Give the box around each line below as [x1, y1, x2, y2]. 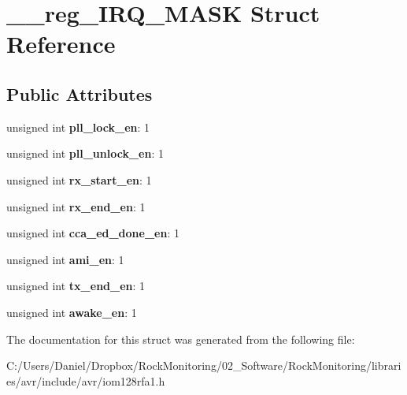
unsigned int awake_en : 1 [6, 304, 137, 320]
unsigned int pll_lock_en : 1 [6, 118, 150, 135]
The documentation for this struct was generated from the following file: [6, 330, 355, 347]
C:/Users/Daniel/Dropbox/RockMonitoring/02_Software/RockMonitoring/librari [6, 357, 401, 374]
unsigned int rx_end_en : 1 [6, 198, 146, 214]
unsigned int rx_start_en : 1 [6, 171, 152, 188]
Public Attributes [6, 81, 153, 106]
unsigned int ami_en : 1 [6, 251, 124, 267]
